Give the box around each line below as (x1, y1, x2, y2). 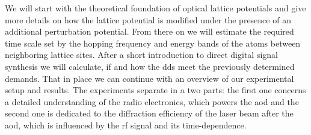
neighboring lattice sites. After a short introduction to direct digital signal (5, 48, 278, 61)
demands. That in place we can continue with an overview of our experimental (5, 72, 294, 84)
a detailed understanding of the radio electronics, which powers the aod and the (5, 95, 299, 108)
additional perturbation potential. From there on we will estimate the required (5, 25, 294, 38)
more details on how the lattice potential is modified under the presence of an (5, 13, 291, 26)
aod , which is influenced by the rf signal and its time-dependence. (5, 118, 247, 131)
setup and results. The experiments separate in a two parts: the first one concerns (5, 84, 306, 96)
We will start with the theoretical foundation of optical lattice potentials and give (5, 2, 306, 14)
